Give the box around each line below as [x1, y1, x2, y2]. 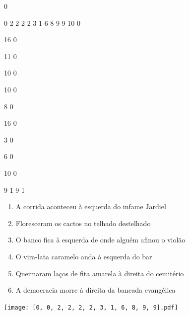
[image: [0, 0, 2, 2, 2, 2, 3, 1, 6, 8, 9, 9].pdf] [4, 304, 178, 311]
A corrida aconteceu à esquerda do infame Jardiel [15, 201, 166, 212]
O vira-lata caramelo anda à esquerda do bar [15, 251, 152, 261]
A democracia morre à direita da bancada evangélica [15, 285, 176, 295]
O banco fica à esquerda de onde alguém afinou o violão [15, 235, 186, 245]
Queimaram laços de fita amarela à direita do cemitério [15, 268, 184, 278]
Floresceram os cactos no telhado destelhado [15, 218, 151, 228]
